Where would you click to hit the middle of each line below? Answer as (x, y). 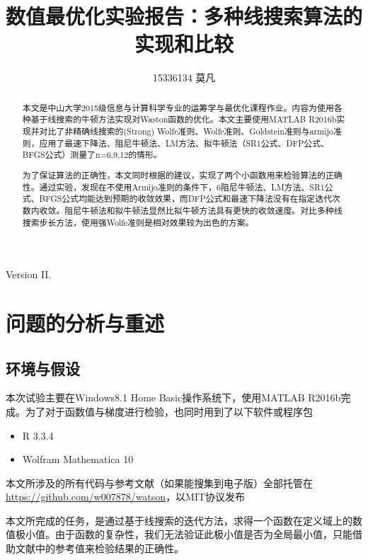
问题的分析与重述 (85, 322)
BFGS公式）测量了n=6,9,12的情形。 (92, 155)
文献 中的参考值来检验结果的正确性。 (99, 548)
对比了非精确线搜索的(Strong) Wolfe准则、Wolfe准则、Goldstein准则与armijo (186, 131)
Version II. (29, 274)
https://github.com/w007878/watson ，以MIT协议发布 (126, 497)
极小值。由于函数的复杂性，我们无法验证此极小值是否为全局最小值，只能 (184, 534)
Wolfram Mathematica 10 (78, 459)
